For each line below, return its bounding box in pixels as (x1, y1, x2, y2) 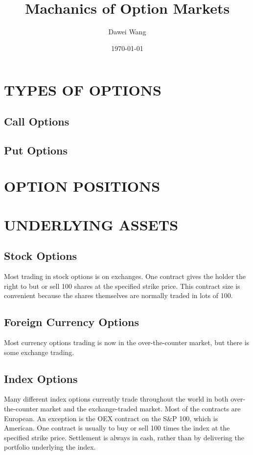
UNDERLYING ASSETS (4, 214, 179, 234)
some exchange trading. (4, 347, 74, 357)
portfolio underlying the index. (4, 442, 96, 452)
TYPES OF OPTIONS (4, 80, 161, 100)
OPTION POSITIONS (4, 176, 161, 196)
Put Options (4, 142, 68, 157)
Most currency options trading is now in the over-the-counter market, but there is (4, 337, 250, 347)
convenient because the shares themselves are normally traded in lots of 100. (4, 290, 233, 301)
